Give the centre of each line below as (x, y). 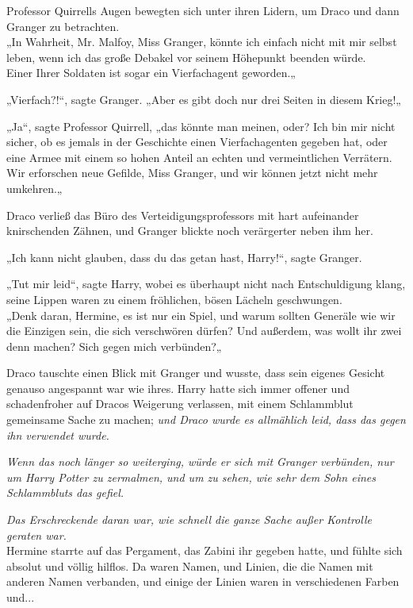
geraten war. (36, 535)
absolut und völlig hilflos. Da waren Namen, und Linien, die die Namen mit (190, 566)
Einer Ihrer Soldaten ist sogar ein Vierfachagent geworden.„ (151, 73)
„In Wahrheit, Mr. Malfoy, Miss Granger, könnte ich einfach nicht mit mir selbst (202, 42)
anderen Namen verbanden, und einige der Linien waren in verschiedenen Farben (203, 581)
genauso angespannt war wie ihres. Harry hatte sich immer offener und (178, 388)
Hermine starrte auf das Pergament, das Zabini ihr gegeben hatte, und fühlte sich (205, 550)
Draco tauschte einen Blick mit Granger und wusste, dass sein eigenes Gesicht (196, 373)
